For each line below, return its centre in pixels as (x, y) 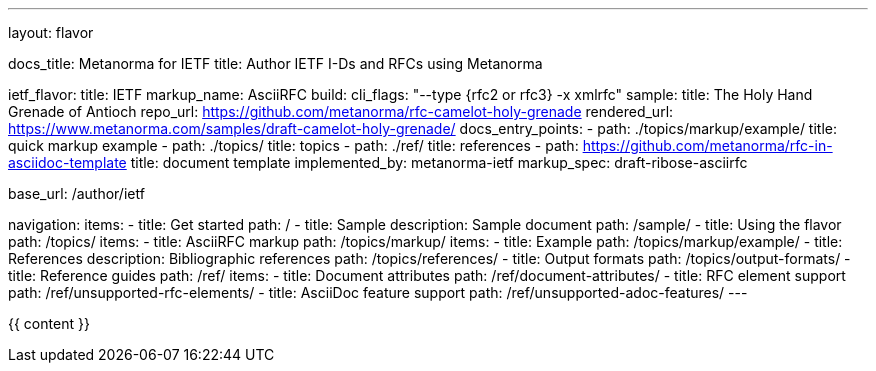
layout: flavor (51, 32)
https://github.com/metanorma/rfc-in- (707, 145)
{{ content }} (49, 323)
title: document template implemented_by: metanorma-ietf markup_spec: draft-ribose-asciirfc (439, 162)
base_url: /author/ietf (76, 193)
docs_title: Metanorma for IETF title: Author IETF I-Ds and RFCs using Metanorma (275, 63)
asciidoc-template (67, 162)
